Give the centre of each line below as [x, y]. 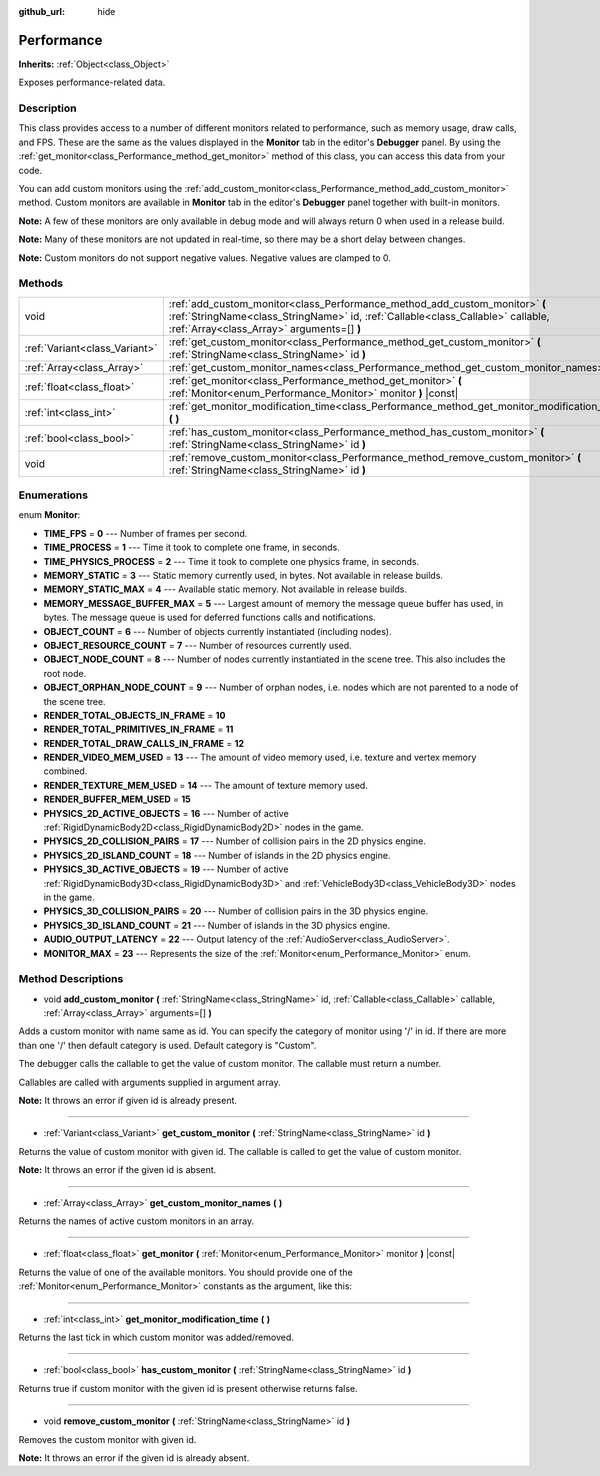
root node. [65, 673]
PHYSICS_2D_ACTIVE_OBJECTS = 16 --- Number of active [166, 813]
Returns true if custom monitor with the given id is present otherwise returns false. [188, 1388]
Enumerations [53, 495]
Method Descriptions [71, 979]
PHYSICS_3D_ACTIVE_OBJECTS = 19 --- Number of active [166, 869]
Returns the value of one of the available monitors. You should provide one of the [186, 1272]
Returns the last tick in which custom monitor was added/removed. [156, 1337]
